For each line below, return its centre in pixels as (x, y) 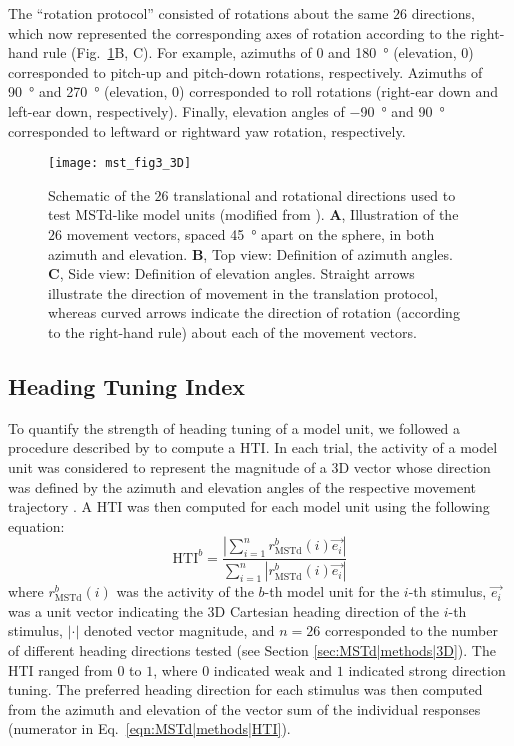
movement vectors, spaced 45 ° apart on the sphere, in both (250, 234)
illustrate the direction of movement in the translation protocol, (243, 292)
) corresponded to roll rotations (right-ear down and (339, 91)
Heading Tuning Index (127, 385)
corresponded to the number (411, 630)
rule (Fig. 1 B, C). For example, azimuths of (177, 52)
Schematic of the (99, 194)
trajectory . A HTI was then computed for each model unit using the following (249, 506)
